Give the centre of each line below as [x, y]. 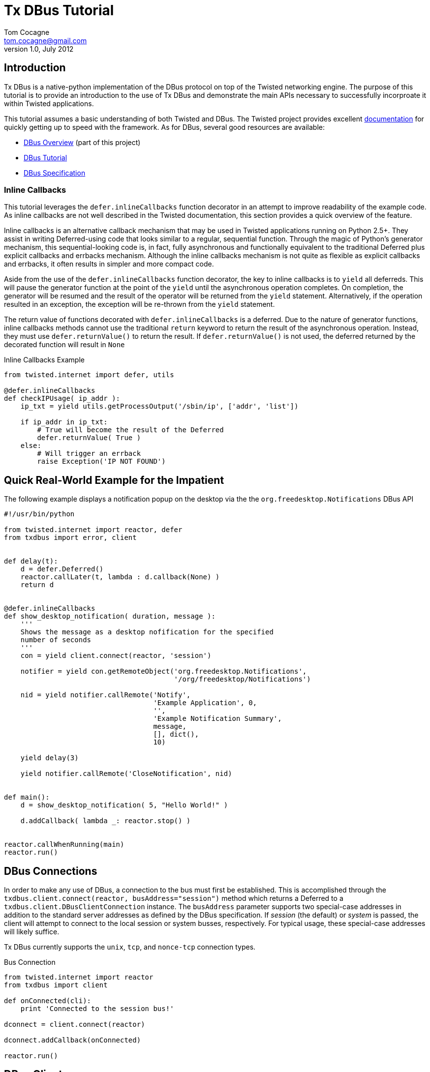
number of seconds [56, 640]
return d [37, 585]
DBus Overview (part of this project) [82, 142]
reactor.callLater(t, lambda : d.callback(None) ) [120, 577]
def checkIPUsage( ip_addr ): [62, 399]
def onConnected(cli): [48, 1001]
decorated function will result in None [64, 345]
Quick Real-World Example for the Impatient [114, 480]
